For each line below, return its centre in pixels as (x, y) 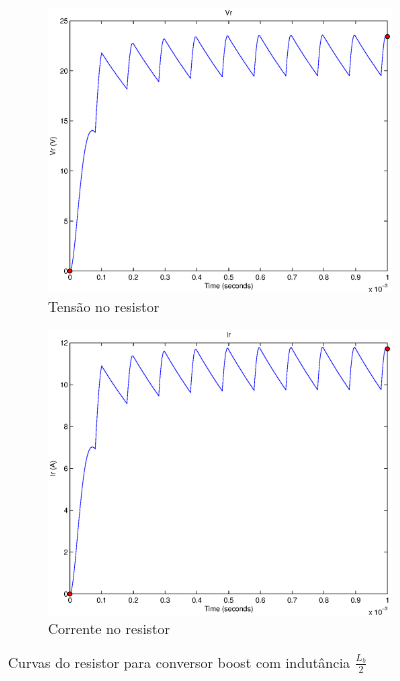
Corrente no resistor (109, 628)
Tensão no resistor (104, 305)
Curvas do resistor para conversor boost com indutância (179, 661)
